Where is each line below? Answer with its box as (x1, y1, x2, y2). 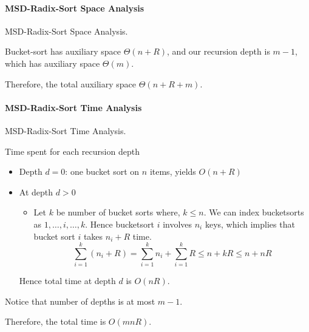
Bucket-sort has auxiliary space (5, 45, 121, 58)
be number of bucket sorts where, (56, 206, 180, 219)
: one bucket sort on (65, 165, 140, 178)
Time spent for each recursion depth (5, 144, 140, 157)
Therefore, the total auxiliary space (5, 77, 137, 90)
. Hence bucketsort (85, 217, 154, 230)
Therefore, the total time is (5, 315, 106, 328)
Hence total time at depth (19, 274, 116, 287)
